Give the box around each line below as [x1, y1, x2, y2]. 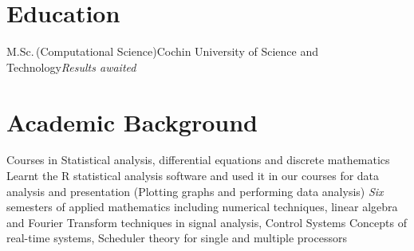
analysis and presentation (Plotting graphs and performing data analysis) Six [6, 182, 384, 199]
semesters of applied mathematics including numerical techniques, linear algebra [6, 198, 398, 215]
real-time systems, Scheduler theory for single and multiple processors [6, 229, 347, 246]
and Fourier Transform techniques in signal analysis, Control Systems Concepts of [6, 214, 407, 230]
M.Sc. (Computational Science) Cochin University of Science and [6, 43, 318, 60]
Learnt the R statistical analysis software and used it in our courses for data [6, 167, 380, 184]
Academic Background [6, 105, 258, 138]
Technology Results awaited [6, 58, 136, 75]
